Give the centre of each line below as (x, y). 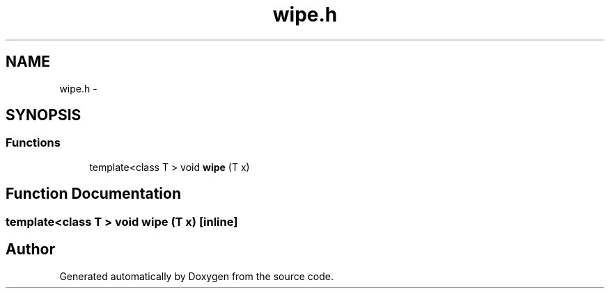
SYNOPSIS (44, 115)
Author (30, 250)
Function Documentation (93, 194)
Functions (33, 143)
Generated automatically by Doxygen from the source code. (197, 276)
